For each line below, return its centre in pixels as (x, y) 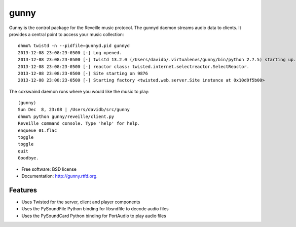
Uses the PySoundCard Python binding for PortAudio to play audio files (94, 216)
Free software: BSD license (49, 169)
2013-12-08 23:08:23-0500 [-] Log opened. (70, 53)
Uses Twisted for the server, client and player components (81, 202)
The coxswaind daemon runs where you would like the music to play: (79, 91)
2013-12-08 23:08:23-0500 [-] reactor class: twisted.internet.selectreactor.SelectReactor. (134, 66)
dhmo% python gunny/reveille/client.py (66, 116)
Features (23, 190)
